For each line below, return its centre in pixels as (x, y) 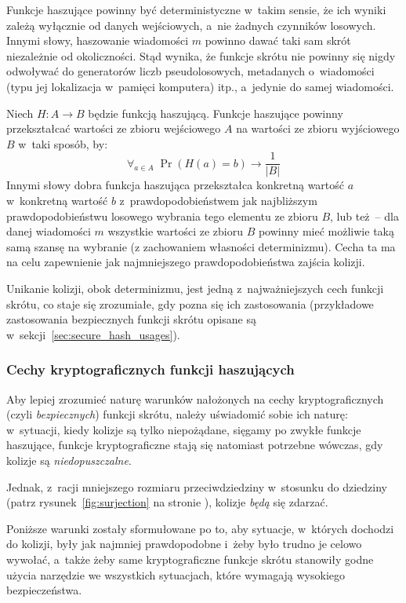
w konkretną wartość (57, 200)
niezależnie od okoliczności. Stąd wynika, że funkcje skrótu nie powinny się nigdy (201, 55)
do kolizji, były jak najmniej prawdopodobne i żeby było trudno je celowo (184, 544)
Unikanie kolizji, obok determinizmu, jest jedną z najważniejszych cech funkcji (195, 288)
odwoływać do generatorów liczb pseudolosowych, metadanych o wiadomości (190, 71)
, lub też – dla (364, 216)
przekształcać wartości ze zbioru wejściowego (114, 128)
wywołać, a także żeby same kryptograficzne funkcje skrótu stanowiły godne (190, 559)
